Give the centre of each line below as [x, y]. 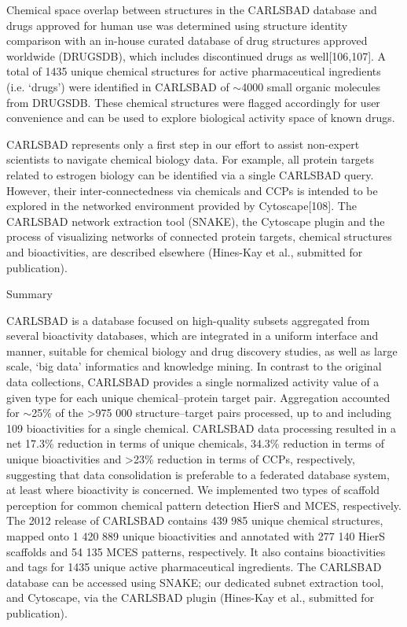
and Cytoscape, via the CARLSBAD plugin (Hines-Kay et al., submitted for [191, 597]
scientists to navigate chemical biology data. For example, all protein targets [191, 159]
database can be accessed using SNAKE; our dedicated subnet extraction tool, [195, 582]
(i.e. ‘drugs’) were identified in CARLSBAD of [118, 86]
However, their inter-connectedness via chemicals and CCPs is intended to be [192, 190]
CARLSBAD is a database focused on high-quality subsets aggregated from [188, 320]
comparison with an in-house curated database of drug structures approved [187, 41]
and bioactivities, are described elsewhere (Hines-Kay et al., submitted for [185, 251]
